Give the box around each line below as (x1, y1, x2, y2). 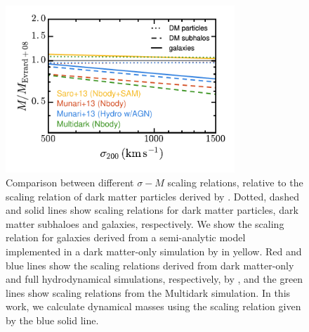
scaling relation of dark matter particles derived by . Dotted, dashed (6, 189, 299, 203)
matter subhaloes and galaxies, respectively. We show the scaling (6, 216, 284, 231)
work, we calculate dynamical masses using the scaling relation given (6, 299, 301, 314)
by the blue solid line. (6, 312, 99, 327)
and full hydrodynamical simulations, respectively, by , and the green (6, 272, 303, 286)
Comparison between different (6, 174, 134, 189)
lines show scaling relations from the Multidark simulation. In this (6, 285, 291, 300)
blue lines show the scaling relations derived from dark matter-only (6, 257, 294, 272)
